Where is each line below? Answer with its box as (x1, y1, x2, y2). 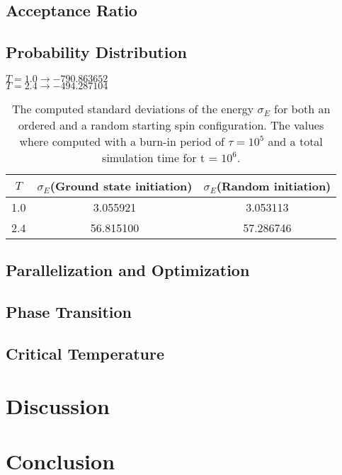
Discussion (6, 391, 110, 420)
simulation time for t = (102, 149, 217, 166)
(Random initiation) (216, 177, 331, 194)
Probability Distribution (6, 41, 187, 63)
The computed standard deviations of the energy (11, 100, 254, 117)
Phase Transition (6, 301, 132, 323)
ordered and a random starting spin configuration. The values (18, 116, 324, 133)
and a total (268, 132, 323, 149)
